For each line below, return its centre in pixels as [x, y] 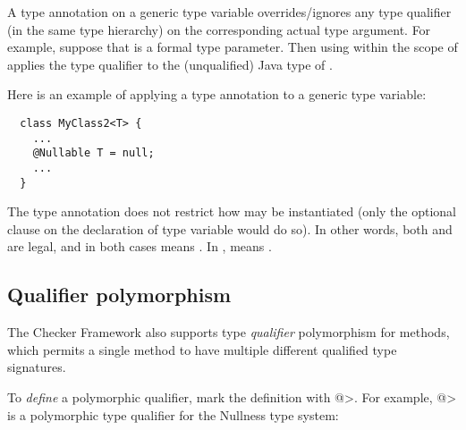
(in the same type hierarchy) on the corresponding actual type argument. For [219, 29]
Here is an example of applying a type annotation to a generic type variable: [217, 94]
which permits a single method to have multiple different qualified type [202, 349]
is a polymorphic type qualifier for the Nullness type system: [173, 414]
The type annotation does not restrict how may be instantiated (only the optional [232, 211]
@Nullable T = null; [93, 153]
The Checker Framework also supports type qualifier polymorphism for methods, [229, 332]
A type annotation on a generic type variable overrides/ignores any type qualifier [229, 12]
